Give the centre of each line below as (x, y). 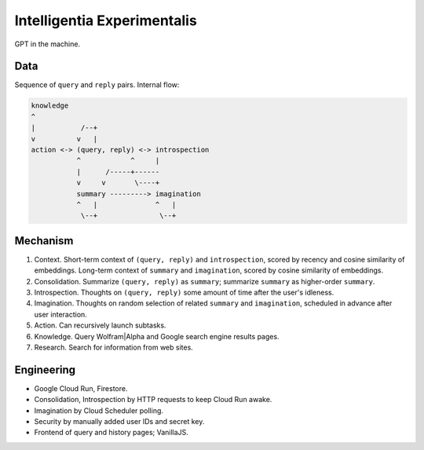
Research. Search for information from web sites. (114, 347)
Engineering (45, 370)
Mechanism (44, 241)
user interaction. (61, 314)
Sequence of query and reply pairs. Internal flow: (97, 85)
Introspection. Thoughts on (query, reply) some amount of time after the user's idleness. (184, 293)
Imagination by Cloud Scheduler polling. (99, 410)
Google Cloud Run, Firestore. (81, 388)
